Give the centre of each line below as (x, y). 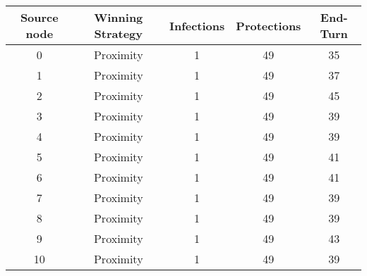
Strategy (118, 33)
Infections (197, 25)
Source (39, 17)
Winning (119, 17)
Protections (269, 25)
